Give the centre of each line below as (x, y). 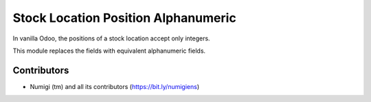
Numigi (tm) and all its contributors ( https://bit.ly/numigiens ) (115, 86)
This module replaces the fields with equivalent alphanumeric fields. (109, 51)
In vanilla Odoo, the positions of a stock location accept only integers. (111, 38)
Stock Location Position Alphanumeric (124, 18)
